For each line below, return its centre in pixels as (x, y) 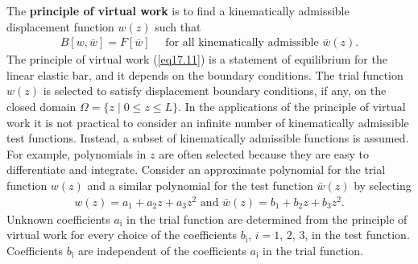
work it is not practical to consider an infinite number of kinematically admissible (208, 122)
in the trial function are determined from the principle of (267, 219)
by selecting (383, 185)
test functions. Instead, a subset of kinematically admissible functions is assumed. (208, 138)
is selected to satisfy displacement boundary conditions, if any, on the (215, 91)
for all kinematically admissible (242, 43)
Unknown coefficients (58, 219)
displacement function (60, 26)
